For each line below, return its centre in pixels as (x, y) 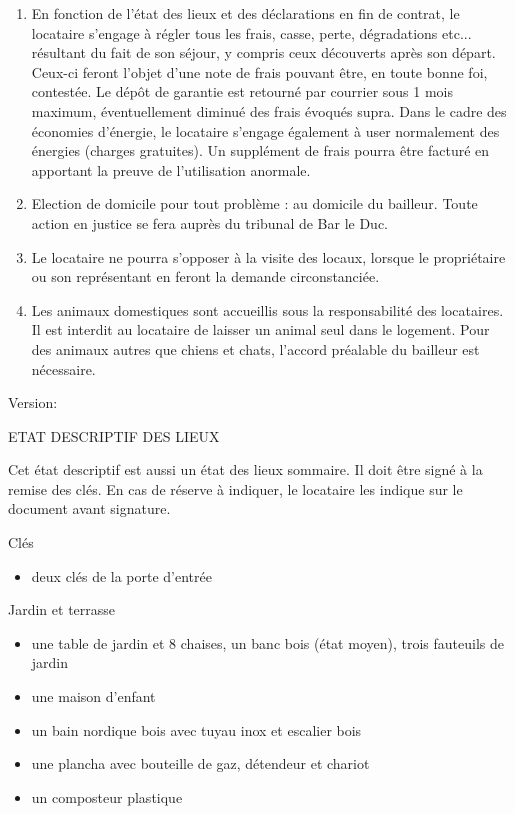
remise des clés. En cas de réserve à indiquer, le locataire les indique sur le (235, 488)
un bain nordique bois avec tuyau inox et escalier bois (196, 729)
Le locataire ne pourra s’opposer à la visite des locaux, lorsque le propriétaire (268, 256)
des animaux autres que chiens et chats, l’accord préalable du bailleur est (255, 348)
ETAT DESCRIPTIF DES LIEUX (114, 435)
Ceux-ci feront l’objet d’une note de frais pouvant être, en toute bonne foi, (259, 71)
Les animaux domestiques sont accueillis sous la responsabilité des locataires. (267, 309)
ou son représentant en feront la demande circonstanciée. (205, 276)
